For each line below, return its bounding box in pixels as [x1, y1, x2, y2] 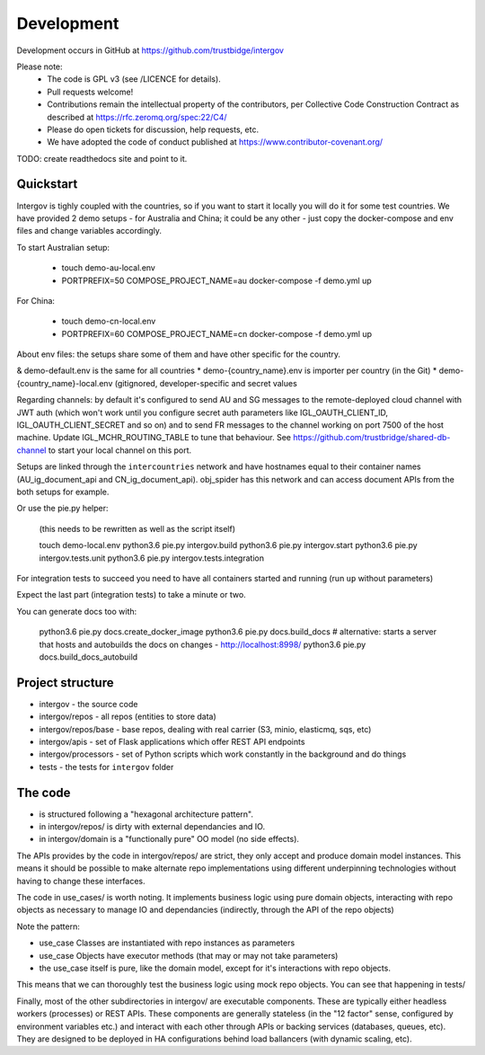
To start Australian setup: [16, 242, 110, 253]
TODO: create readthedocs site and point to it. [16, 153, 188, 164]
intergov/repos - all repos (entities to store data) [39, 711, 217, 723]
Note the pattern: [16, 921, 80, 932]
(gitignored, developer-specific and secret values [114, 377, 298, 388]
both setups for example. [16, 486, 110, 497]
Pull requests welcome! [47, 86, 134, 97]
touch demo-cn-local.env [61, 315, 156, 327]
